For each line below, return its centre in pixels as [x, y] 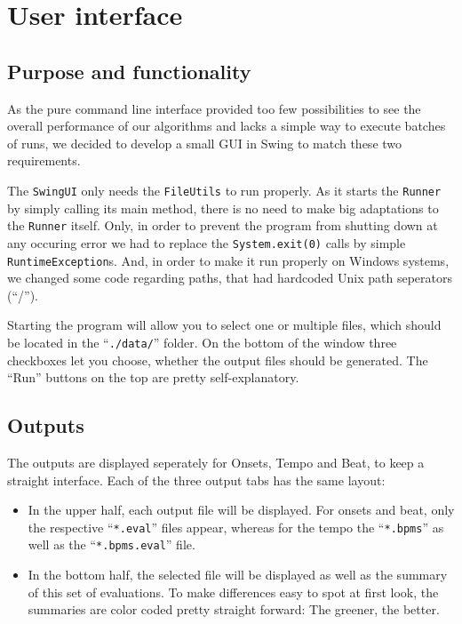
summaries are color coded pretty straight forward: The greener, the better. [234, 609]
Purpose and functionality [129, 71]
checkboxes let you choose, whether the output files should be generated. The [218, 360]
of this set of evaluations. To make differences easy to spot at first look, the [233, 592]
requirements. [44, 160]
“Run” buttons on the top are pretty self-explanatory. [153, 377]
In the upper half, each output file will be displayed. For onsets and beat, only [241, 510]
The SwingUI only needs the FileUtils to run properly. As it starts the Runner [224, 190]
